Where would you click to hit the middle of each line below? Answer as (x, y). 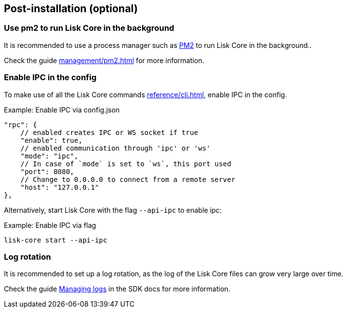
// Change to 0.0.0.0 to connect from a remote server (128, 179)
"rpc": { (21, 124)
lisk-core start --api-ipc (56, 240)
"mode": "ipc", (49, 156)
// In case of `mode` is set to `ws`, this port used (126, 164)
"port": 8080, (47, 171)
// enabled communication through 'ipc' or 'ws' (115, 148)
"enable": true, (51, 140)
